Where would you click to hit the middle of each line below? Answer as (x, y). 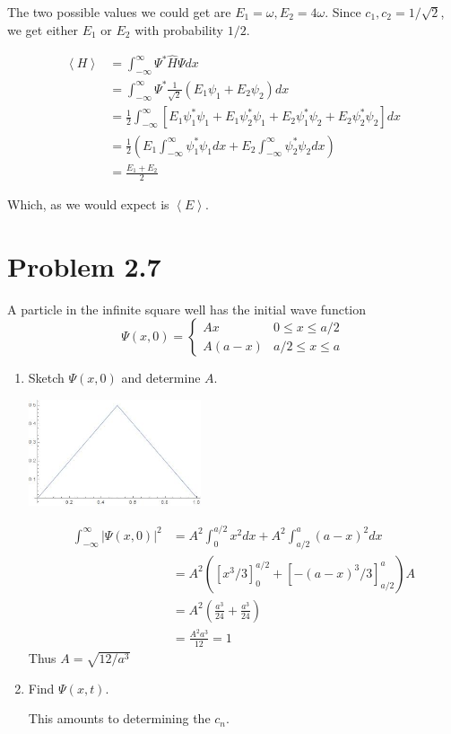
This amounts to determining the (119, 718)
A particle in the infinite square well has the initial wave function (187, 309)
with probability (179, 29)
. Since (343, 12)
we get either (43, 29)
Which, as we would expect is (88, 204)
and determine (161, 378)
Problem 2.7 (84, 265)
